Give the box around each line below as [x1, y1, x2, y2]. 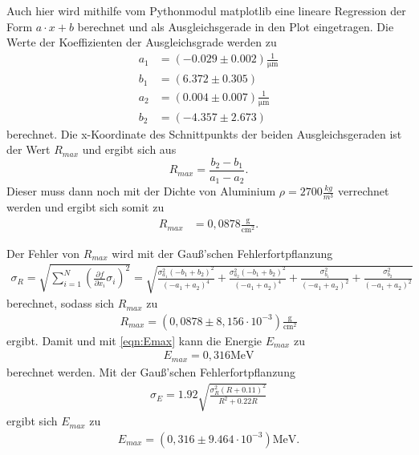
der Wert [6, 141, 51, 158]
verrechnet [338, 183, 389, 199]
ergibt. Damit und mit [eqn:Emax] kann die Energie [6, 332, 262, 348]
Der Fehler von [6, 244, 80, 261]
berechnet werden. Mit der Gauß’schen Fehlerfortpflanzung [6, 363, 295, 380]
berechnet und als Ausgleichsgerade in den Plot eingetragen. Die [77, 18, 394, 34]
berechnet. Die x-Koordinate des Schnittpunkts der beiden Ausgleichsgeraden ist [6, 125, 402, 142]
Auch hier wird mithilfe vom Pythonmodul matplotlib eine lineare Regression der [6, 2, 406, 18]
